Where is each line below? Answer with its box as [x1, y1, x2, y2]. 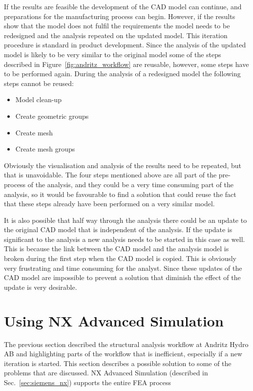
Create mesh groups [15, 144, 75, 154]
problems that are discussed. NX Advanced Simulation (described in [4, 368, 208, 378]
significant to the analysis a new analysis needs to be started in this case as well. [4, 234, 245, 244]
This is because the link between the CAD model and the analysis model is [4, 243, 229, 254]
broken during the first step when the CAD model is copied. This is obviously [4, 253, 236, 263]
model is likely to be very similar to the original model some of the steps [4, 49, 221, 59]
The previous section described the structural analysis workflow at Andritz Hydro [4, 339, 249, 349]
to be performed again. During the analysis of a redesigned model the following [4, 68, 241, 79]
